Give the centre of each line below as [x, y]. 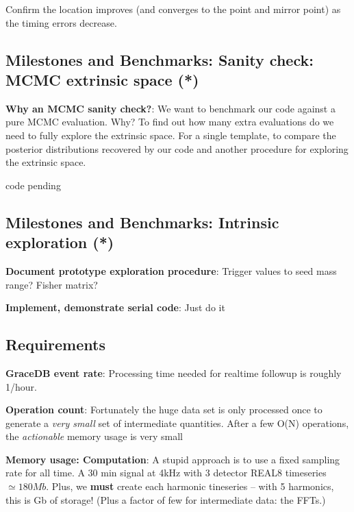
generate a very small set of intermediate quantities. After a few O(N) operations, [177, 423]
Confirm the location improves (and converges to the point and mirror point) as [173, 9]
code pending [33, 185]
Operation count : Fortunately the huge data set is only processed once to [164, 410]
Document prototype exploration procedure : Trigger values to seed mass [171, 270]
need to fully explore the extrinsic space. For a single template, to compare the [171, 135]
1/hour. [21, 386]
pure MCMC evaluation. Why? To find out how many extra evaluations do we [170, 122]
